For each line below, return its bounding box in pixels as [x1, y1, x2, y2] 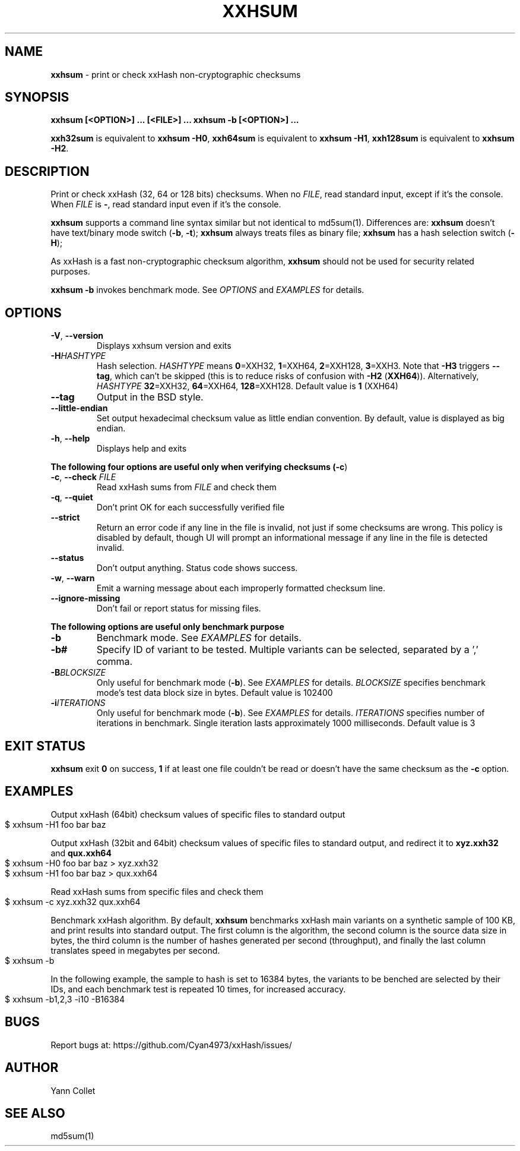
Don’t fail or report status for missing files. [96, 603, 261, 614]
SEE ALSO [5, 1105, 65, 1121]
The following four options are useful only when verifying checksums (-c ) [50, 462, 348, 472]
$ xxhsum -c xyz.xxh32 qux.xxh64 [5, 896, 141, 907]
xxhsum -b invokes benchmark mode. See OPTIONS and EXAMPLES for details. [50, 285, 364, 295]
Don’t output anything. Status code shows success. [96, 563, 298, 573]
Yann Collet [50, 1085, 96, 1096]
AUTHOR [5, 1060, 59, 1076]
